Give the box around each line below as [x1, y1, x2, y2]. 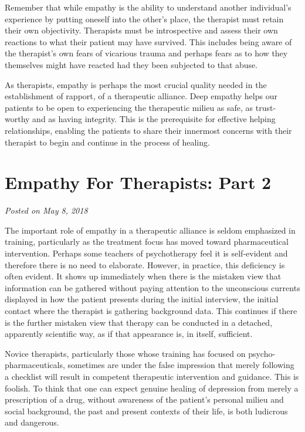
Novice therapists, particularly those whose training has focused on [5, 347, 246, 359]
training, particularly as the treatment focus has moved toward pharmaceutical [5, 235, 289, 248]
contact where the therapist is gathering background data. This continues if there [5, 305, 297, 316]
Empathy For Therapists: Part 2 [5, 170, 272, 194]
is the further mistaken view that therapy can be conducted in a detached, [5, 316, 273, 328]
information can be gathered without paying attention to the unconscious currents [5, 281, 300, 293]
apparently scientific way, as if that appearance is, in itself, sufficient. [5, 328, 253, 340]
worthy [5, 113, 30, 125]
